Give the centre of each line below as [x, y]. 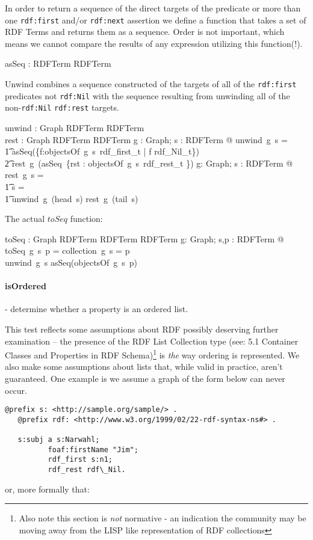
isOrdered [26, 286]
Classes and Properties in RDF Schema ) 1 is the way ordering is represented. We [152, 354]
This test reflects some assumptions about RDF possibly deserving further [142, 329]
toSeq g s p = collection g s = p [67, 250]
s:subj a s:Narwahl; [59, 440]
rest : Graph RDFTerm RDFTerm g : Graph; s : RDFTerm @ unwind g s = [146, 139]
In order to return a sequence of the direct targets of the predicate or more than [153, 8]
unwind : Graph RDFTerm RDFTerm [75, 127]
